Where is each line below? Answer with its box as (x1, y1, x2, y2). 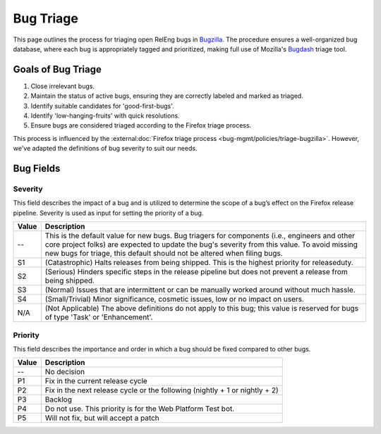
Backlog (44, 395, 72, 404)
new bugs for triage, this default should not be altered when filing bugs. (44, 249, 283, 259)
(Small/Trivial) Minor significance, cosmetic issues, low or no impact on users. (44, 294, 305, 304)
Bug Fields (13, 163, 61, 174)
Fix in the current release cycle (44, 376, 147, 386)
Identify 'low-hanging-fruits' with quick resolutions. (30, 111, 180, 120)
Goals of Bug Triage (13, 63, 102, 75)
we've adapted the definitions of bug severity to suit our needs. (13, 144, 198, 153)
